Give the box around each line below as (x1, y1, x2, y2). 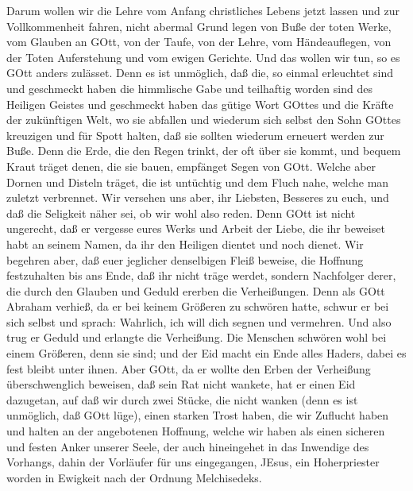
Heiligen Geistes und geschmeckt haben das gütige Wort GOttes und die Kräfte (6, 95, 394, 112)
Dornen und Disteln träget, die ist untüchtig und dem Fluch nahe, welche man (6, 173, 389, 190)
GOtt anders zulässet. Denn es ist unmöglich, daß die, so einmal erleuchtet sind (6, 64, 393, 81)
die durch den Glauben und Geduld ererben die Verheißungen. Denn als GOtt (6, 282, 385, 299)
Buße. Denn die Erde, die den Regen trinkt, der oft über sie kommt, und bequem (6, 142, 401, 159)
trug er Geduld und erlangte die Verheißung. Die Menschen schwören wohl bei (6, 329, 387, 346)
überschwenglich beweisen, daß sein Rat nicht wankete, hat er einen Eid (6, 376, 356, 392)
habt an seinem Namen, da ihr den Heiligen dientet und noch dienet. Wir (6, 235, 364, 252)
